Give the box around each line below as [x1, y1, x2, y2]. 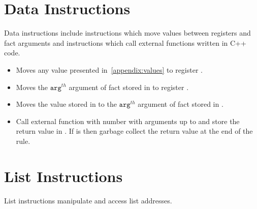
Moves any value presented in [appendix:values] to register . [16, 64, 203, 75]
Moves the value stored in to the [16, 99, 117, 109]
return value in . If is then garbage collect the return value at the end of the [16, 126, 253, 136]
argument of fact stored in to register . [69, 81, 189, 92]
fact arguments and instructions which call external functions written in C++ [4, 37, 246, 48]
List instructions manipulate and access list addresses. [4, 195, 172, 205]
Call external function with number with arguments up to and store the [16, 115, 240, 126]
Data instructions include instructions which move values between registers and [4, 27, 251, 38]
